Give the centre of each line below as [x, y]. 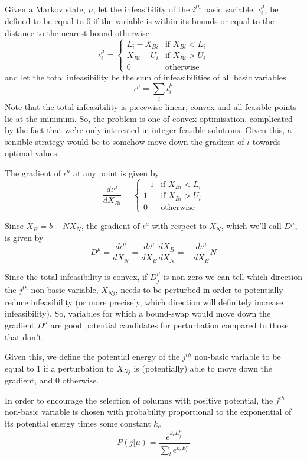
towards [267, 141]
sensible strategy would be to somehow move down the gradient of [125, 141]
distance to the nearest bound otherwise [77, 33]
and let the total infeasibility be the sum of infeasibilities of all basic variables [146, 77]
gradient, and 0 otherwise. [52, 380]
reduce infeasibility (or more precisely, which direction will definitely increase [144, 302]
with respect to [179, 226]
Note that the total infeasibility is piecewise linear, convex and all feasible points [151, 107]
